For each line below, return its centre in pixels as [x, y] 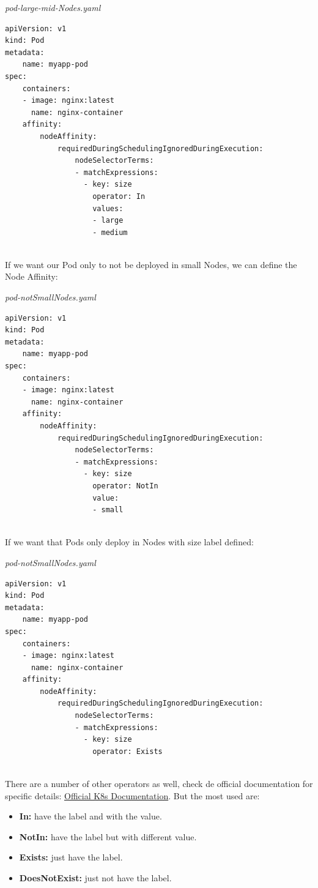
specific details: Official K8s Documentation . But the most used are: [132, 795]
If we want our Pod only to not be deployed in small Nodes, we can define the [151, 264]
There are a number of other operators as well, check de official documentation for [159, 784]
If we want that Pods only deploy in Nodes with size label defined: [129, 542]
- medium [110, 232]
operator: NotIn [125, 486]
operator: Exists [128, 751]
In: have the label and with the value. [91, 816]
